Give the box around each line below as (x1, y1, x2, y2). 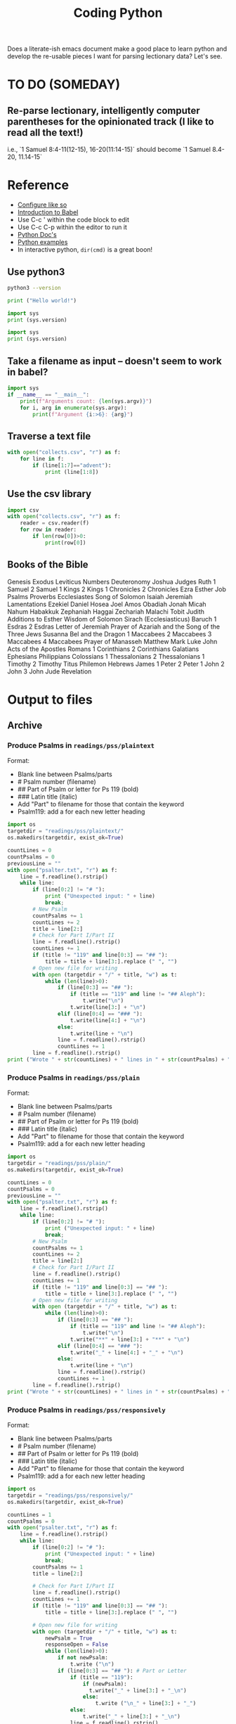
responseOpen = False (44, 1641, 109, 1648)
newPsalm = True (44, 1635, 93, 1642)
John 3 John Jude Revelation (7, 667, 92, 676)
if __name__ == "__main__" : (7, 391, 90, 398)
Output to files (7, 691, 93, 707)
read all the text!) (7, 127, 84, 139)
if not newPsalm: (57, 1654, 109, 1661)
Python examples (17, 238, 68, 247)
